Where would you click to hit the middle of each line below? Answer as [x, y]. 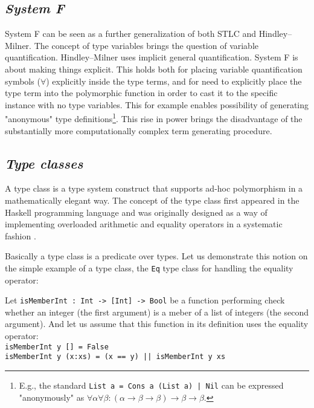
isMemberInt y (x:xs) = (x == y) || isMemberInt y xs [115, 357]
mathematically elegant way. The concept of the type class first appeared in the [152, 200]
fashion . [21, 235]
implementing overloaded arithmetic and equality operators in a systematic [144, 224]
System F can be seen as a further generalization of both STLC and [131, 34]
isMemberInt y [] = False [57, 347]
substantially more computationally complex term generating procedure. [139, 130]
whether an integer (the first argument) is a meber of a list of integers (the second [157, 312]
